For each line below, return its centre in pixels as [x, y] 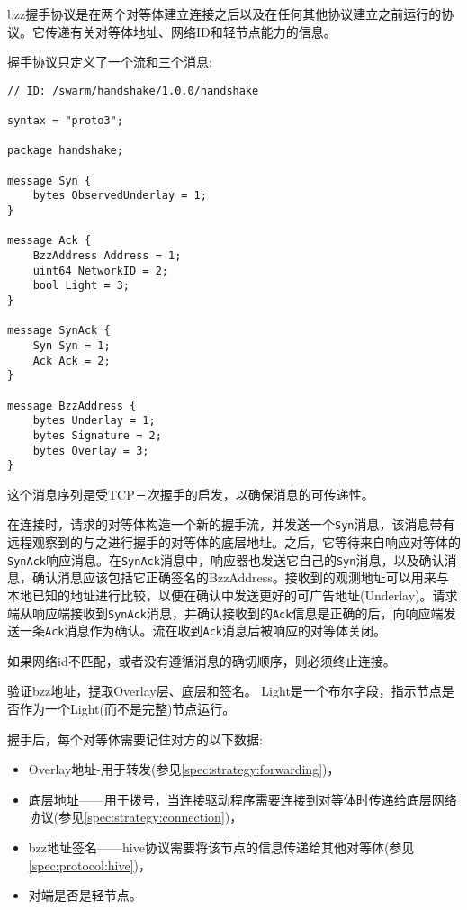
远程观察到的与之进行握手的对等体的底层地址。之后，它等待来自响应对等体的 [234, 542]
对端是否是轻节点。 [85, 895]
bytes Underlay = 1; [94, 421]
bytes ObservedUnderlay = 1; [120, 196]
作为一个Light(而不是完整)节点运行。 [127, 709]
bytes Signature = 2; [97, 435]
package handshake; [65, 151]
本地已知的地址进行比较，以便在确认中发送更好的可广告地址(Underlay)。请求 [233, 595]
